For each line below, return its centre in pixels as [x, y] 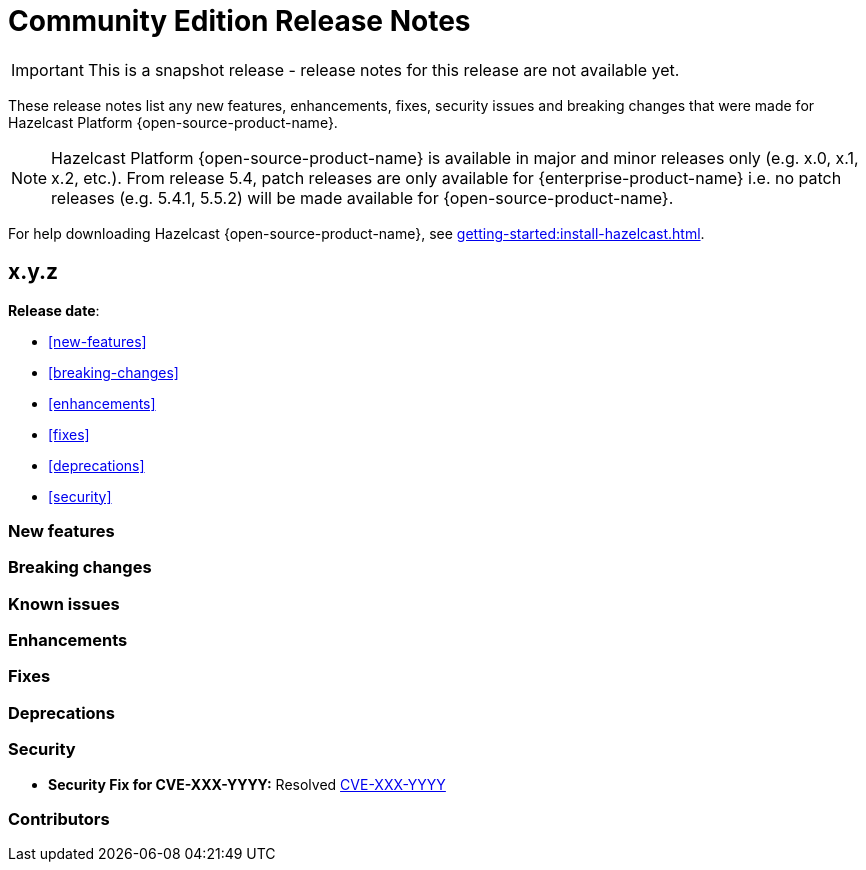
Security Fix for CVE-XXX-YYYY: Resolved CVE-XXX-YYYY [247, 784]
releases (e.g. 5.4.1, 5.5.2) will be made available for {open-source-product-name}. [362, 197]
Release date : [54, 310]
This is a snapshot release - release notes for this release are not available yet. [383, 69]
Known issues [64, 603]
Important [47, 69]
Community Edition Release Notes [239, 21]
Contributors [59, 818]
